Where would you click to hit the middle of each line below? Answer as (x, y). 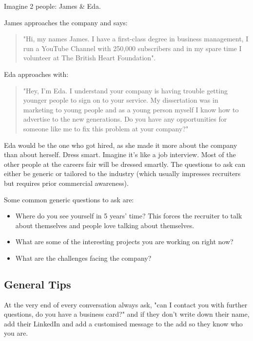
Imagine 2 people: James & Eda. (52, 6)
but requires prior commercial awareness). (66, 183)
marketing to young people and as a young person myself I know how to (131, 109)
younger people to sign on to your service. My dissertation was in (121, 100)
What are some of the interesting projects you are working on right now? (124, 242)
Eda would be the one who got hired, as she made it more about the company (121, 145)
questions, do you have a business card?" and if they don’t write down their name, (127, 314)
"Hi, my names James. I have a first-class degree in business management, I (136, 39)
